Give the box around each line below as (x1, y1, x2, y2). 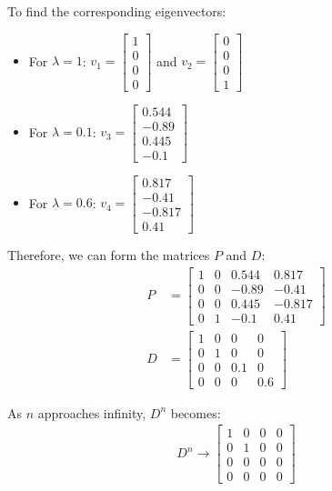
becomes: (170, 403, 221, 422)
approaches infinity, (37, 403, 146, 422)
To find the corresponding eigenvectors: (7, 2, 226, 20)
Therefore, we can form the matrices (7, 245, 210, 264)
